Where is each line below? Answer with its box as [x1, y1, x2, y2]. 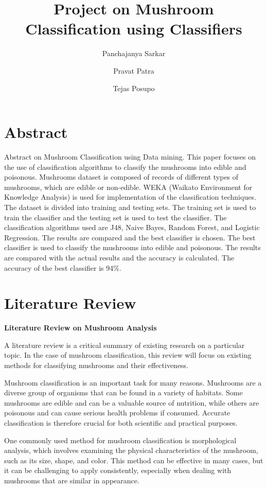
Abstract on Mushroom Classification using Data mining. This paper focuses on [4, 151, 256, 162]
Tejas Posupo [113, 82, 155, 93]
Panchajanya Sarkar [102, 48, 166, 59]
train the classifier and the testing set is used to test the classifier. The [4, 212, 227, 222]
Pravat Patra [113, 65, 154, 76]
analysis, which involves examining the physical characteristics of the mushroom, [4, 445, 258, 456]
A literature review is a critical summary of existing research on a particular [4, 339, 245, 350]
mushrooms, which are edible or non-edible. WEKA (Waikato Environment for [4, 181, 253, 192]
